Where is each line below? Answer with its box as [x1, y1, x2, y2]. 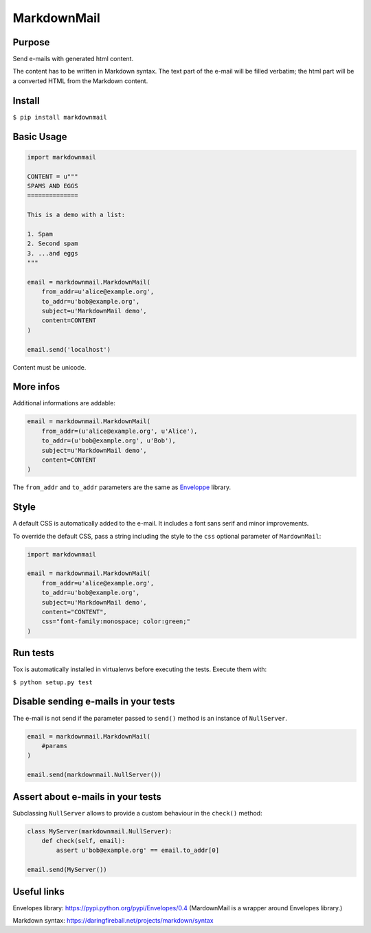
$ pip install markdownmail [12, 113, 108, 121]
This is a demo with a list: [27, 211, 126, 219]
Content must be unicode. [12, 363, 87, 371]
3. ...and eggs [27, 249, 78, 257]
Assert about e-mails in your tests [12, 791, 161, 802]
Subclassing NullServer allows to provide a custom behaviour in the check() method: [12, 809, 262, 817]
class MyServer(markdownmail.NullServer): [27, 827, 172, 835]
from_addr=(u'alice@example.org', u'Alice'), [41, 427, 198, 435]
